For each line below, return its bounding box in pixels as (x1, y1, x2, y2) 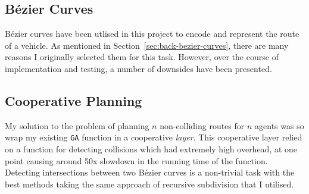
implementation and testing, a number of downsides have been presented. (5, 62, 272, 74)
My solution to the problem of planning (5, 119, 149, 132)
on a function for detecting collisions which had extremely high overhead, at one (5, 143, 298, 155)
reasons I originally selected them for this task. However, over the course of (5, 51, 279, 63)
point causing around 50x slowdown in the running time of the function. (5, 154, 268, 167)
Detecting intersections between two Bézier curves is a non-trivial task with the (5, 166, 295, 179)
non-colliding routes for (160, 119, 245, 132)
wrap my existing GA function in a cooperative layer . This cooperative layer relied (5, 131, 302, 143)
